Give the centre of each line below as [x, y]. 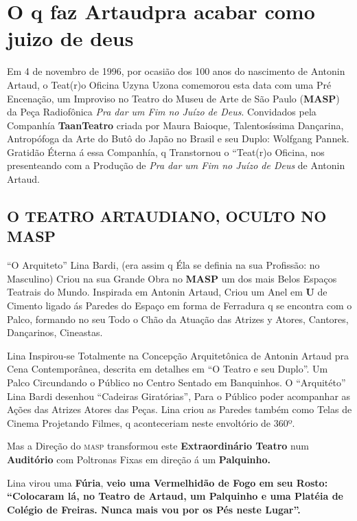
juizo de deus [70, 38]
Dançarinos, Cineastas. [55, 332]
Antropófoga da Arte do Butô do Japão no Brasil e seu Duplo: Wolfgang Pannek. [178, 138]
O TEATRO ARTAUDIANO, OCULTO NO [167, 216]
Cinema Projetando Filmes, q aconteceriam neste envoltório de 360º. [151, 422]
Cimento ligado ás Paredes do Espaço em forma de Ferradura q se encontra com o [180, 306]
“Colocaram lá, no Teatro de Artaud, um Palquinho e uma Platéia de [175, 496]
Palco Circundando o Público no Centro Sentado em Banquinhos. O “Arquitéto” [176, 382]
